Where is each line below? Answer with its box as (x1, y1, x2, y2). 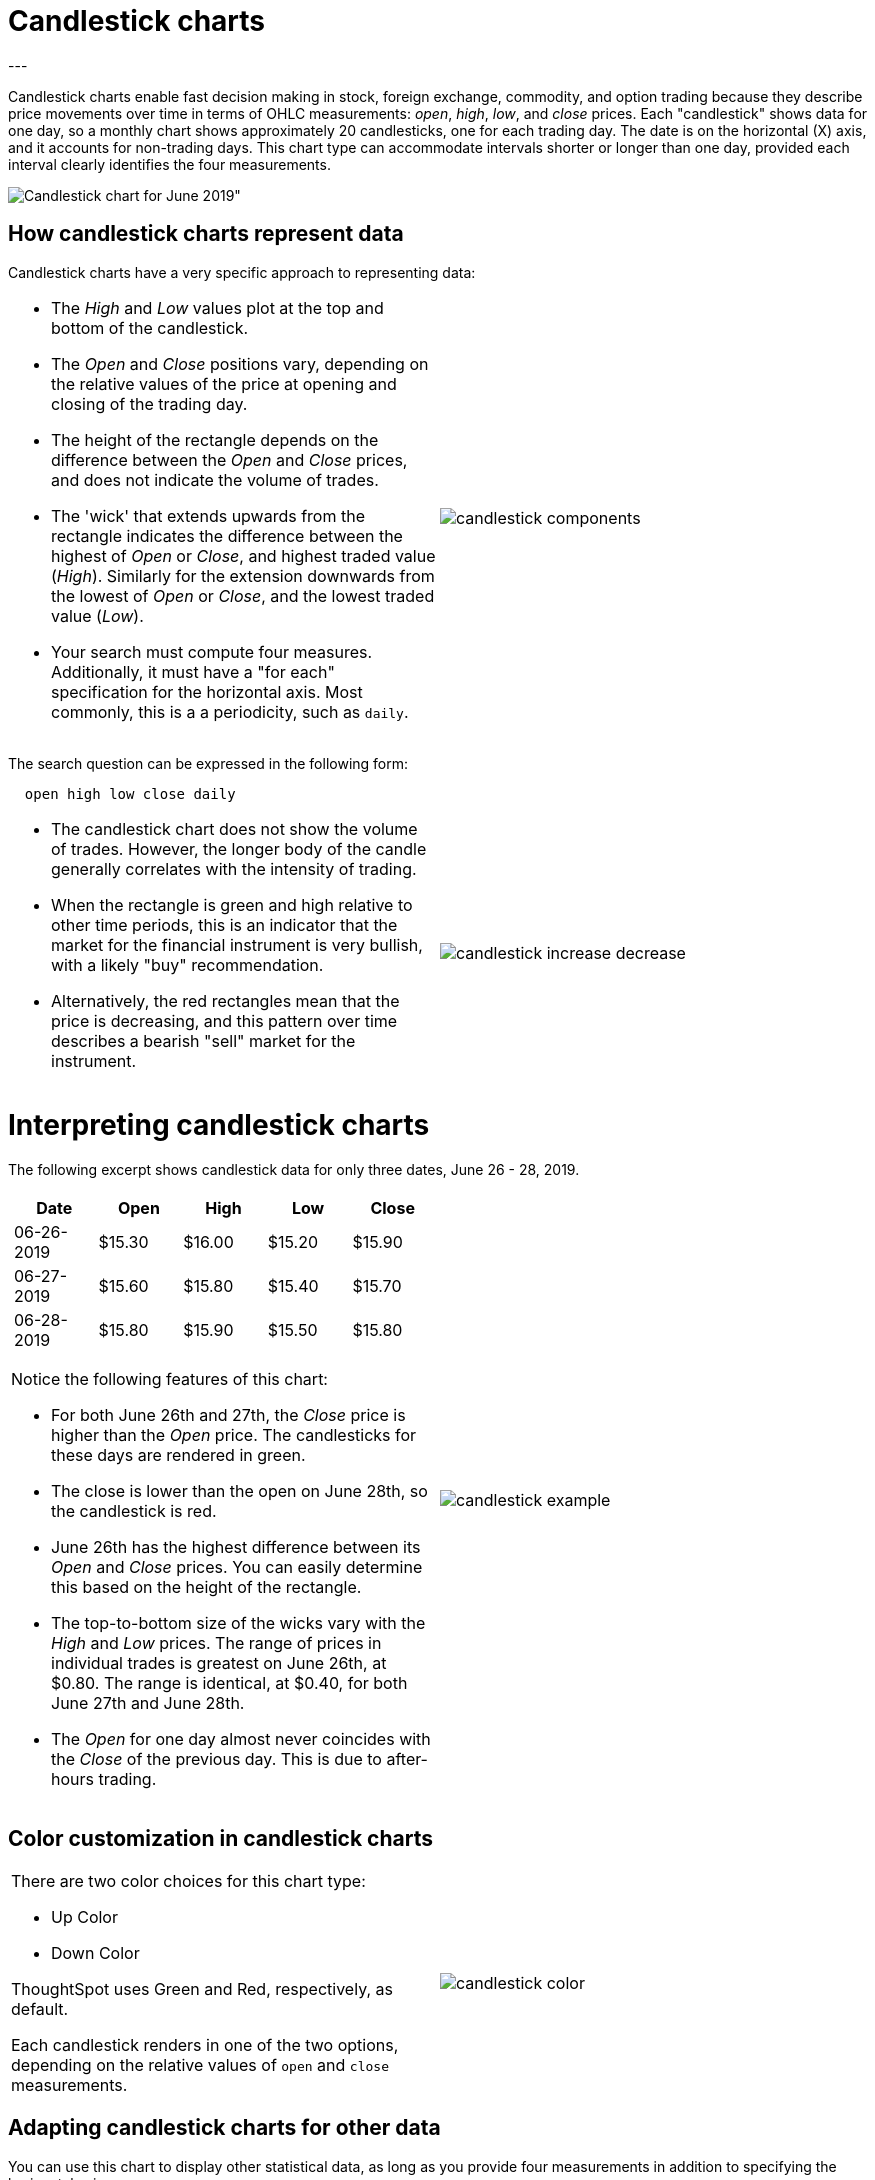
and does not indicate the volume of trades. (51, 469, 379, 490)
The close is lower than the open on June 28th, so (51, 1481, 428, 1502)
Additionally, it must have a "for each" (51, 661, 335, 682)
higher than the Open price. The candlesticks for (51, 1425, 417, 1446)
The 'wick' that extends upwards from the (51, 505, 365, 526)
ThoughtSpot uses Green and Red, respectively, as (11, 1978, 393, 1999)
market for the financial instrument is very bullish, (51, 934, 423, 955)
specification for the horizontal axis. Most (51, 681, 363, 702)
